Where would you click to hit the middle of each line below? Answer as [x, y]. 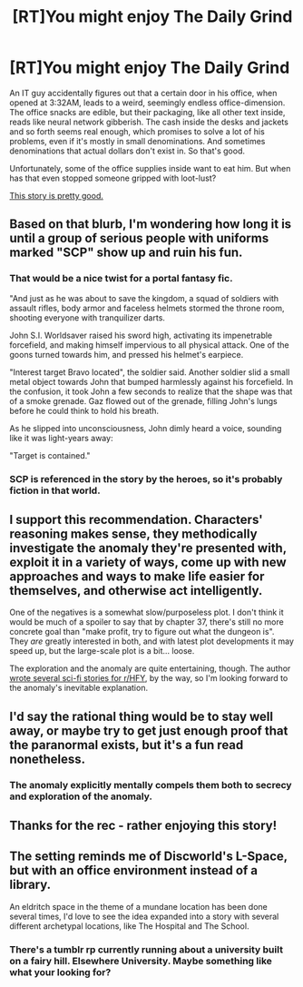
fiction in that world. [55, 490]
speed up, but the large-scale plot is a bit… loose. [102, 651]
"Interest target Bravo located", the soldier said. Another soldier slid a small [150, 372]
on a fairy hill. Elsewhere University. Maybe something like [141, 961]
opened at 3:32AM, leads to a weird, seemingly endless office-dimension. [147, 103]
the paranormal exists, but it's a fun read [127, 745]
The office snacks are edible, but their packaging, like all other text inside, [147, 112]
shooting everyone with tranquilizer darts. [88, 317]
